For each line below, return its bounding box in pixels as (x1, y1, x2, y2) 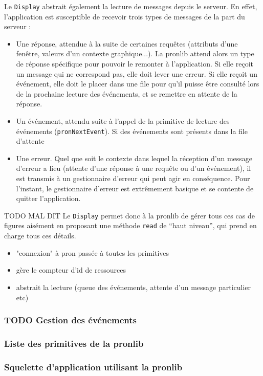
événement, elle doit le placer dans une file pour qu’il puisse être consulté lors (16, 78, 259, 89)
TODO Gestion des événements (4, 314, 137, 326)
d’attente (16, 136, 45, 146)
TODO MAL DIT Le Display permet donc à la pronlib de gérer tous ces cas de (4, 210, 255, 220)
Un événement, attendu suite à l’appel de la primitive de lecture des (16, 116, 230, 126)
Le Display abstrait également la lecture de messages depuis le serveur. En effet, (4, 1, 257, 11)
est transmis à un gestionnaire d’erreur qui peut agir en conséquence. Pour (16, 173, 250, 184)
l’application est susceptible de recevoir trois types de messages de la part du (4, 11, 245, 21)
